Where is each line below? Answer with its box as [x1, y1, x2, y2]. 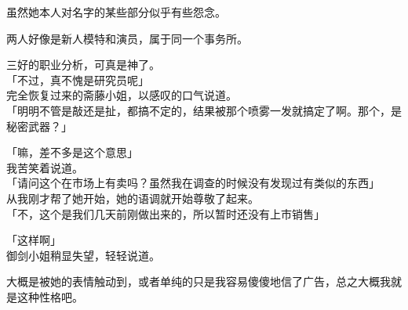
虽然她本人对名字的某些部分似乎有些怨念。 [6, 4, 226, 20]
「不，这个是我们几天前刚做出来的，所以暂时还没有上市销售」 [6, 205, 325, 222]
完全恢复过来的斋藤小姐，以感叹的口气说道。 [6, 87, 237, 103]
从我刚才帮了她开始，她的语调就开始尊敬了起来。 [6, 189, 259, 206]
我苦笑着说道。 [6, 159, 83, 175]
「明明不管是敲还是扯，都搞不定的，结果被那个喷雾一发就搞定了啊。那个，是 [6, 102, 402, 118]
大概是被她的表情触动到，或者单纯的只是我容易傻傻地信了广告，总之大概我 [6, 273, 391, 290]
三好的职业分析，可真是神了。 [6, 56, 160, 73]
